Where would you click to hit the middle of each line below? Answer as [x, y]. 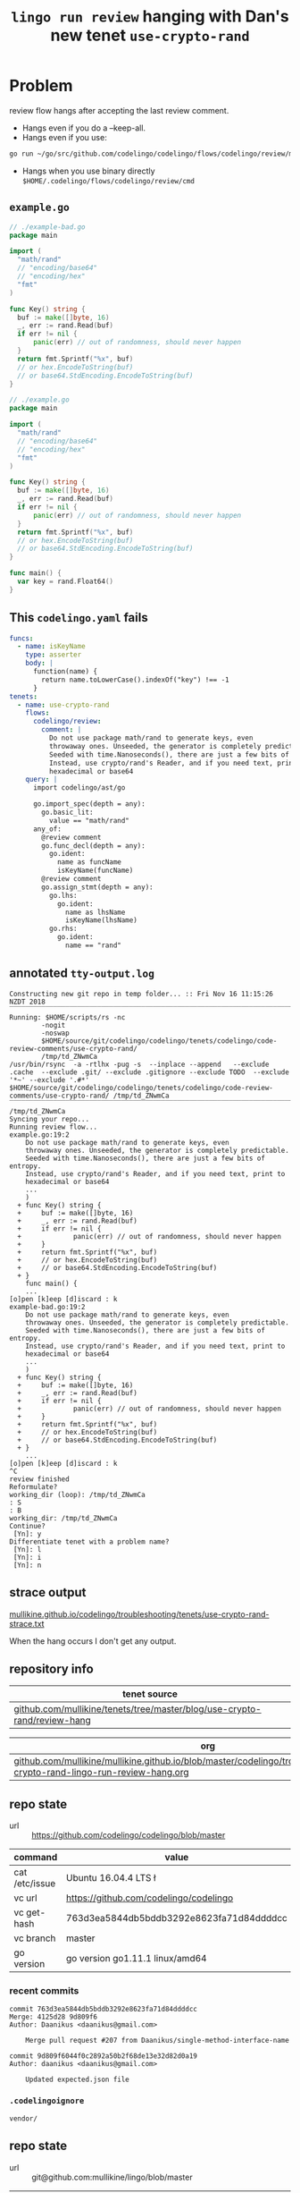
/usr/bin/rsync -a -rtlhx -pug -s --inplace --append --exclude [139, 1064]
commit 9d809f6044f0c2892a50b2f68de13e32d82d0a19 [104, 2056]
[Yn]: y [27, 1534]
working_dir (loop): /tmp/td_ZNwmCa [77, 1494]
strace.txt [27, 1623]
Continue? [28, 1526]
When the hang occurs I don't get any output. [93, 1641]
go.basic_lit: [67, 813]
